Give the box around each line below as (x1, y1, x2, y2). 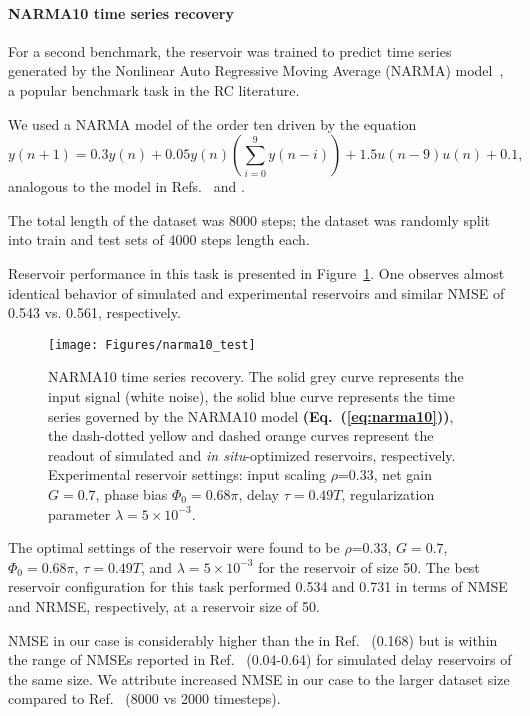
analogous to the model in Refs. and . (8, 176, 245, 197)
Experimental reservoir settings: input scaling (48, 464, 326, 485)
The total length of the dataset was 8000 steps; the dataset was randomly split (8, 209, 490, 230)
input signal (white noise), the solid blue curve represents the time (48, 385, 455, 406)
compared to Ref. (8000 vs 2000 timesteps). (8, 688, 281, 709)
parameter (48, 503, 111, 524)
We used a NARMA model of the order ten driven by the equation (8, 113, 417, 134)
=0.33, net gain (337, 464, 432, 485)
